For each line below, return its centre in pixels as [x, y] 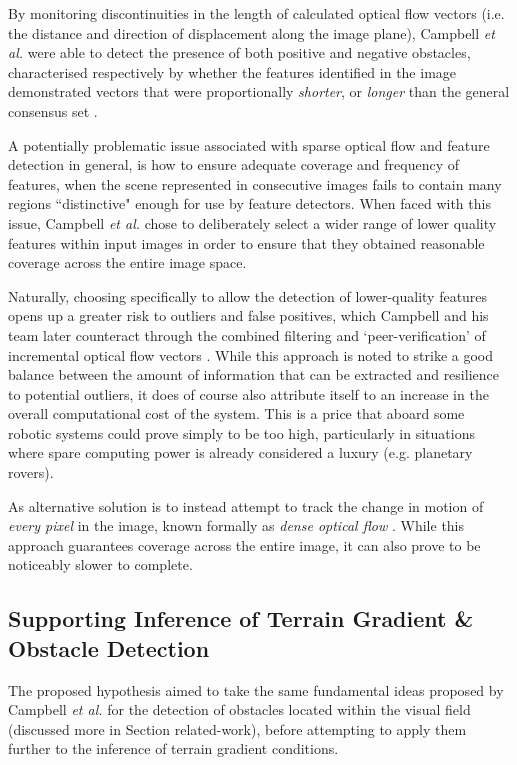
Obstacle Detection [109, 647]
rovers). [31, 472]
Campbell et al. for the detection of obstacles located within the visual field [239, 709]
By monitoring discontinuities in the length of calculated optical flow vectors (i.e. [256, 13]
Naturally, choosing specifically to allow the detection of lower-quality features [248, 295]
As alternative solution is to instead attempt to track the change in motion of [246, 505]
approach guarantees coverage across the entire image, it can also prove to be [244, 544]
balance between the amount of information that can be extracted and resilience [253, 374]
